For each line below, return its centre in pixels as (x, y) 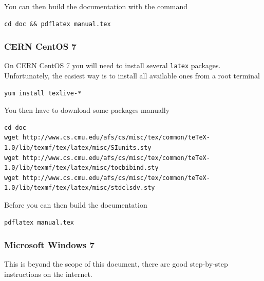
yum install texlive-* (43, 93)
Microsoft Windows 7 (49, 245)
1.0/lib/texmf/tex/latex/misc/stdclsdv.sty (80, 188)
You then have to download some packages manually (87, 110)
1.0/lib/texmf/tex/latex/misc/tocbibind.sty (81, 168)
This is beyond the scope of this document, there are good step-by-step (116, 264)
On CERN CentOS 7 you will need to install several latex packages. (112, 65)
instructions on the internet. (48, 274)
